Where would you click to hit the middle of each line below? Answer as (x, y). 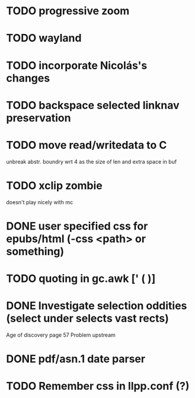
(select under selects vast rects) (87, 319)
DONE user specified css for (77, 226)
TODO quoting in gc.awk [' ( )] (81, 278)
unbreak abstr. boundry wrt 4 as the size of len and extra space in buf (92, 161)
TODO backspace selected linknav (93, 105)
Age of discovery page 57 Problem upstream (61, 335)
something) (35, 251)
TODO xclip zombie (54, 185)
